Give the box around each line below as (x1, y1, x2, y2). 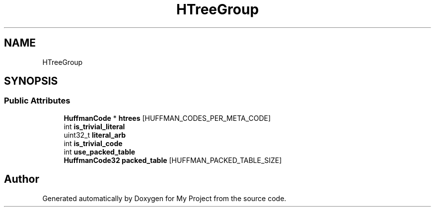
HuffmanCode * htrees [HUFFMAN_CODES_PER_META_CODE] (64, 113, 271, 122)
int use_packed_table (64, 147, 136, 156)
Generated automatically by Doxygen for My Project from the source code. (42, 194, 287, 203)
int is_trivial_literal (64, 122, 125, 131)
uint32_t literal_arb (64, 130, 126, 139)
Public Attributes (4, 96, 71, 106)
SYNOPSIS (4, 75, 58, 88)
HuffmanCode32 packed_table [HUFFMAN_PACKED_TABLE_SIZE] (64, 156, 282, 164)
